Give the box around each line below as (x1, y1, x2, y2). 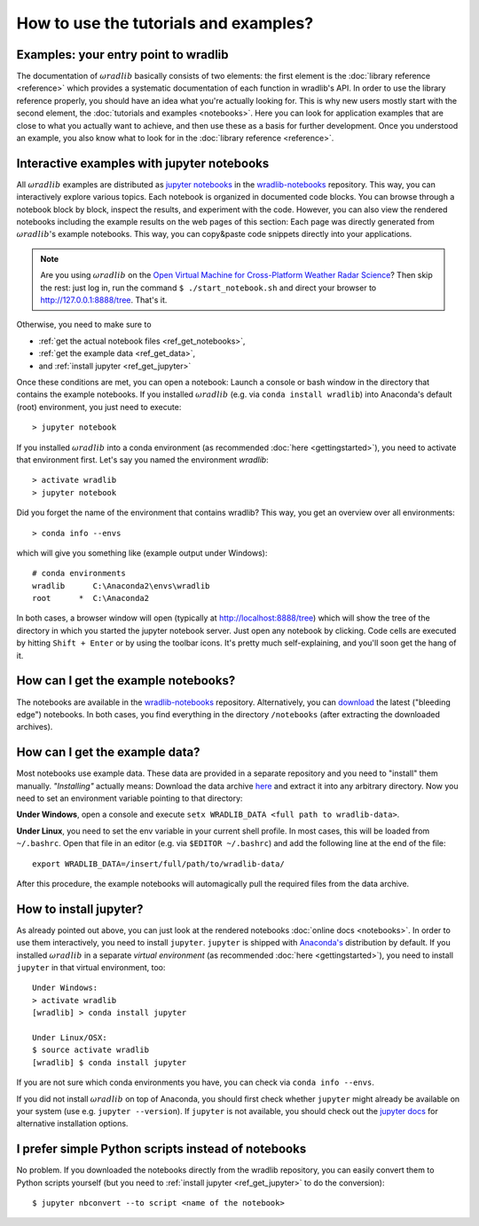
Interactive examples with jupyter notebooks (16, 155, 270, 170)
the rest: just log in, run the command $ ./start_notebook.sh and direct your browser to (40, 282, 377, 293)
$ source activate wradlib (32, 1045, 150, 1056)
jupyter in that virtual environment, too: (16, 962, 166, 973)
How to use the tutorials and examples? (16, 13, 314, 33)
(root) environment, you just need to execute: (16, 401, 182, 412)
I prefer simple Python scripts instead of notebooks (16, 1142, 307, 1157)
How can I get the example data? (16, 745, 200, 760)
